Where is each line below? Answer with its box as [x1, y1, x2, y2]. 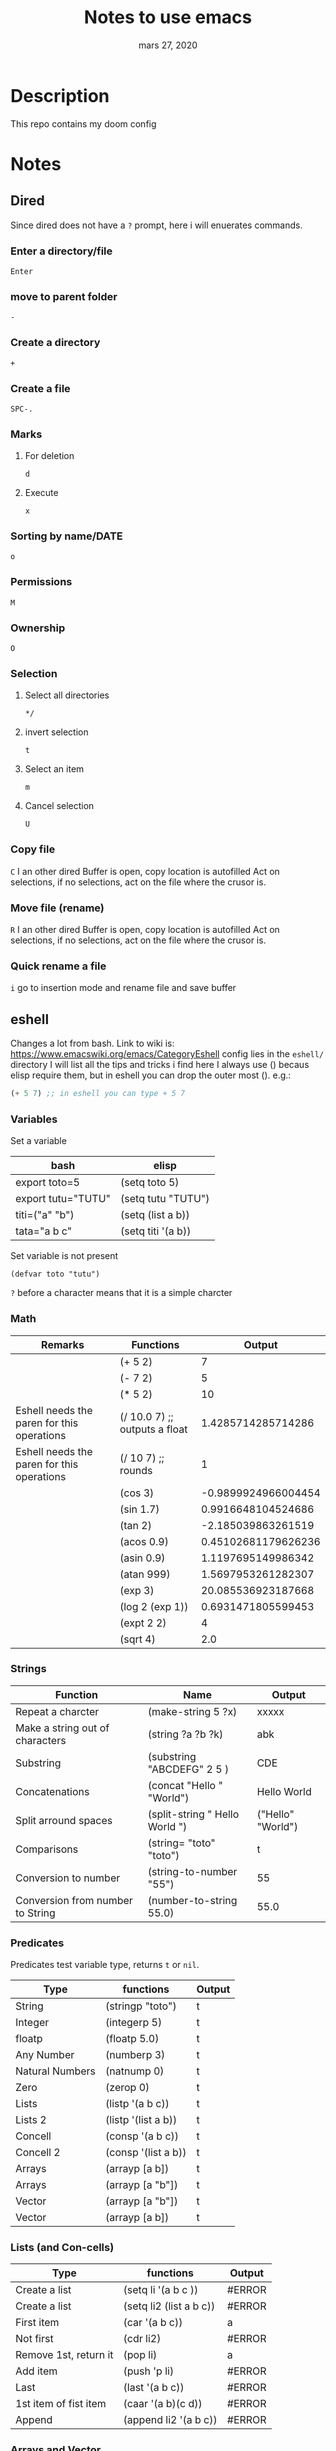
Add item [15, 2364, 58, 2378]
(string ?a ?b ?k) [147, 1727, 224, 1741]
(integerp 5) [105, 2016, 163, 2030]
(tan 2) [119, 1518, 152, 1532]
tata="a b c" [15, 1224, 73, 1238]
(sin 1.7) [119, 1502, 160, 1516]
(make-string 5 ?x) [147, 1704, 238, 1718]
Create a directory [10, 336, 101, 350]
